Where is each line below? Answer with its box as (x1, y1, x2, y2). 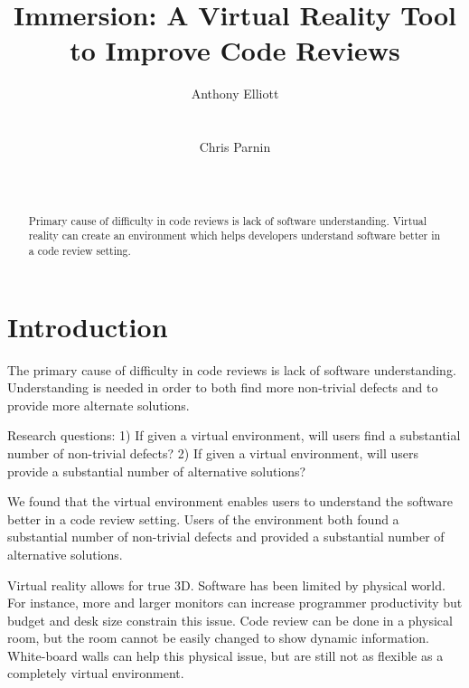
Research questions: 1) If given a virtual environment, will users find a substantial (7, 426, 461, 445)
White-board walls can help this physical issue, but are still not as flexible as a (7, 646, 444, 664)
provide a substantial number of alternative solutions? (7, 461, 306, 480)
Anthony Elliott (191, 84, 279, 103)
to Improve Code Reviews (70, 32, 400, 69)
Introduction (7, 307, 168, 344)
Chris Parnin (199, 137, 271, 156)
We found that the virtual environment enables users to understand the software (7, 492, 453, 511)
